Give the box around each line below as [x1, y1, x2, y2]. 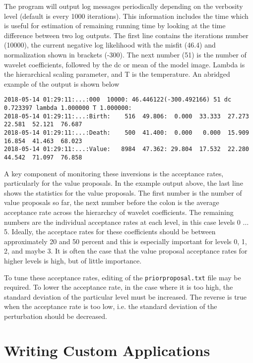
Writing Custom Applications [4, 340, 210, 360]
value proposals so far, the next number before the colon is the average [4, 197, 219, 207]
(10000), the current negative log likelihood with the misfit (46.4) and [4, 40, 216, 50]
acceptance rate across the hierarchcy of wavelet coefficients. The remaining [4, 207, 234, 217]
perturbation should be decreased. [4, 311, 107, 321]
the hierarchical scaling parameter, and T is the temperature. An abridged [4, 69, 230, 79]
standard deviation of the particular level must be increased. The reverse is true [4, 291, 247, 302]
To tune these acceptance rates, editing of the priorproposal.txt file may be [4, 272, 241, 282]
